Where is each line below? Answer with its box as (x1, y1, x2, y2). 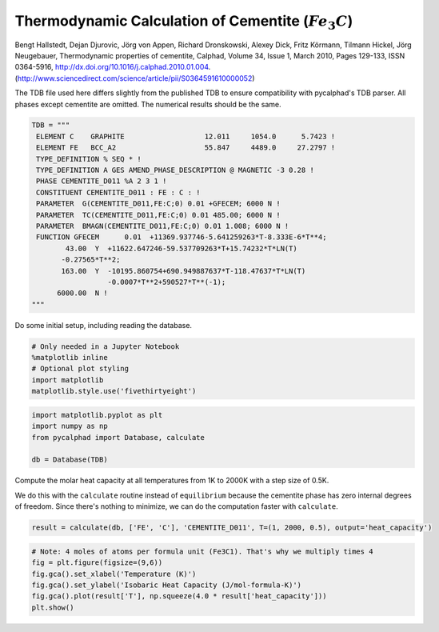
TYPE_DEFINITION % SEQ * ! (36, 154, 142, 163)
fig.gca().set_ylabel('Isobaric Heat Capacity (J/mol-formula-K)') (31, 580, 302, 590)
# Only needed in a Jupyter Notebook (31, 342, 180, 351)
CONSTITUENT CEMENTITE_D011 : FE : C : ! (36, 188, 201, 197)
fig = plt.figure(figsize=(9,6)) (31, 558, 163, 567)
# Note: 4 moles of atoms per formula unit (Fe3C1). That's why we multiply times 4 (31, 546, 373, 556)
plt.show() (31, 602, 74, 612)
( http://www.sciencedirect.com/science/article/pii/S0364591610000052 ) (14, 73, 255, 83)
